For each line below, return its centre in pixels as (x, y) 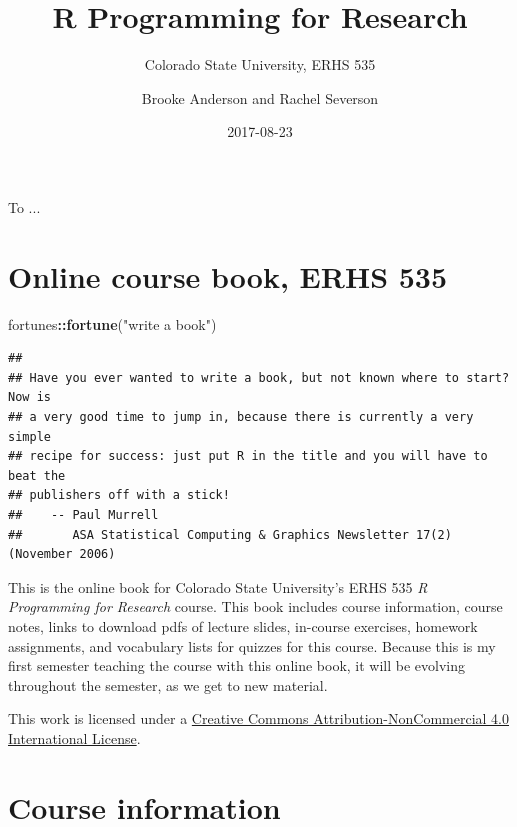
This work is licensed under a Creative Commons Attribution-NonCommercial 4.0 (258, 718)
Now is (29, 397)
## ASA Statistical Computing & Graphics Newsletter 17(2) (230, 534)
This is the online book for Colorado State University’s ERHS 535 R (218, 586)
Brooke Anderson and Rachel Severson (260, 97)
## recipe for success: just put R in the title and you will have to (248, 456)
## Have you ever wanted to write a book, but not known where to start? (259, 377)
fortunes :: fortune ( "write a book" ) (112, 323)
